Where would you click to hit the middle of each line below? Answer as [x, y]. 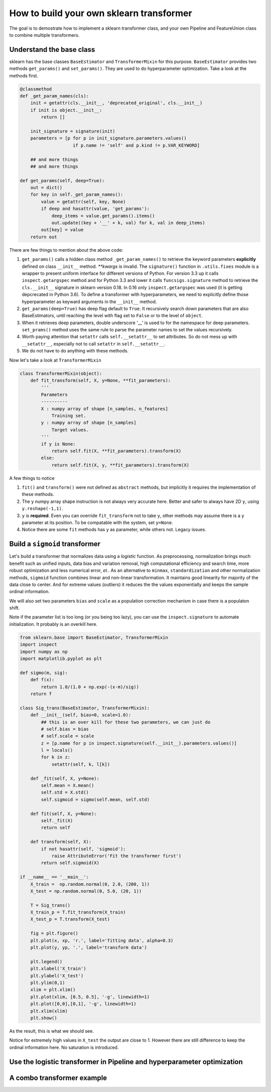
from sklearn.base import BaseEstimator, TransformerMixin [94, 637]
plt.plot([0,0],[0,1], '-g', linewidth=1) [83, 1004]
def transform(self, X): [61, 842]
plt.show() [44, 1018]
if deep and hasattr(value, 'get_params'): [95, 209]
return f [41, 694]
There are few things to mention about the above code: [66, 250]
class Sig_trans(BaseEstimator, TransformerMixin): [85, 708]
